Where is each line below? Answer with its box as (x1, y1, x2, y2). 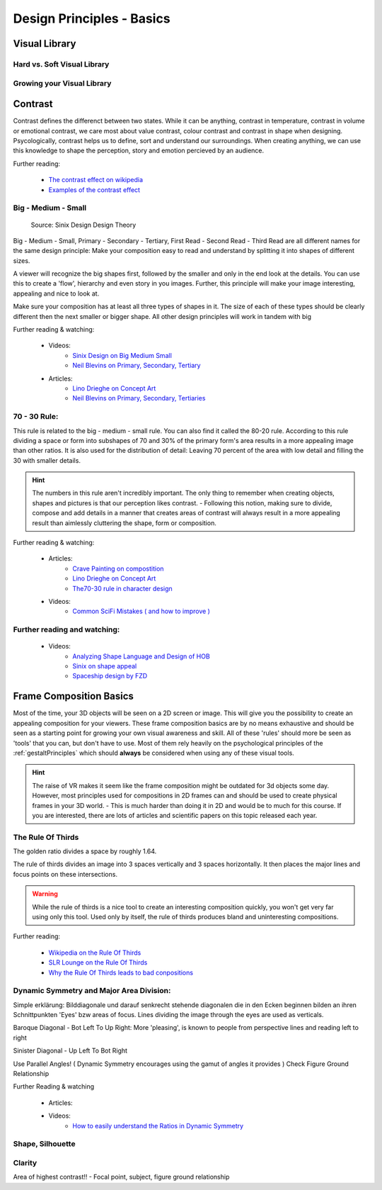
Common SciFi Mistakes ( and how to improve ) (72, 607, 210, 616)
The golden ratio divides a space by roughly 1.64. (13, 847, 157, 855)
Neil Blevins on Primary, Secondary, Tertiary (72, 361, 201, 370)
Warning (32, 889, 58, 898)
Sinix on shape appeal (72, 662, 137, 670)
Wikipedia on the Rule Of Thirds (48, 948, 141, 957)
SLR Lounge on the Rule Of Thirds (48, 958, 148, 967)
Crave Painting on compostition (72, 564, 164, 573)
